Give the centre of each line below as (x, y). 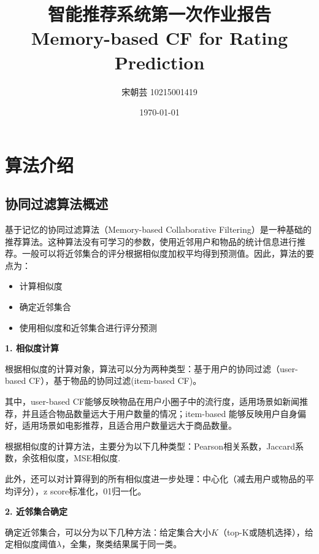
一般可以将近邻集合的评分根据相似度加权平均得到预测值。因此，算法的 (163, 253)
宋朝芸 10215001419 (159, 91)
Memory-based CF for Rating (159, 38)
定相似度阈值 (31, 544)
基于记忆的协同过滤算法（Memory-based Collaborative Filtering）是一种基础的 (158, 229)
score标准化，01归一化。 (98, 490)
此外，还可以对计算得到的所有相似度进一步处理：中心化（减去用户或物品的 (155, 478)
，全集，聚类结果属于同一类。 (122, 544)
